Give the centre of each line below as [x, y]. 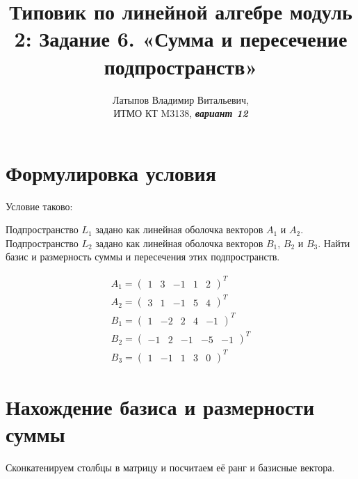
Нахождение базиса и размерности [160, 406]
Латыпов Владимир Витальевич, [181, 99]
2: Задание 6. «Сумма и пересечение [181, 39]
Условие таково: [39, 206]
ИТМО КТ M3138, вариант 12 [181, 113]
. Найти [334, 243]
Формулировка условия [111, 172]
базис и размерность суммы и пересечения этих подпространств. [143, 257]
